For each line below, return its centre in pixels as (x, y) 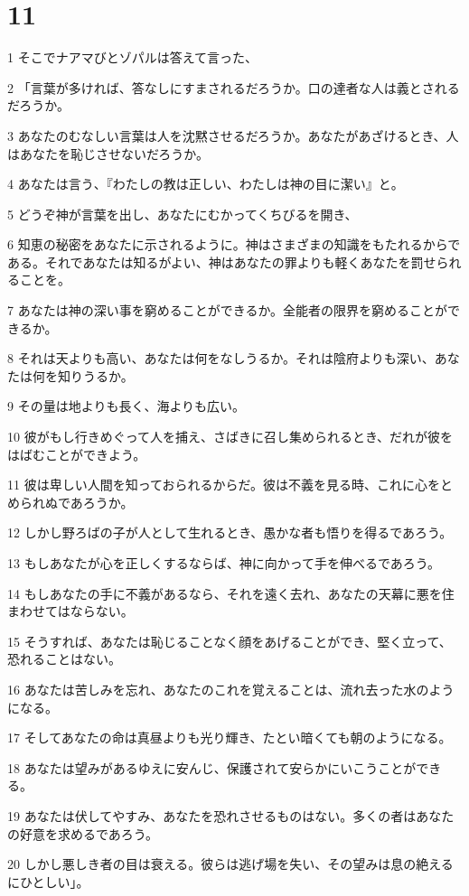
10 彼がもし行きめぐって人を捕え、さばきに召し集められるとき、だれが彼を (230, 437)
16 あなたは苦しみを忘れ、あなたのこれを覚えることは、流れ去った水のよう (231, 689)
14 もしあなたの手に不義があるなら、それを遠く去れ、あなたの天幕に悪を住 (231, 593)
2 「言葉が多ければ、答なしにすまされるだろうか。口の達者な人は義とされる (234, 87)
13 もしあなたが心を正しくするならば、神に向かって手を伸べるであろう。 (224, 563)
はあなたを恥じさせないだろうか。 (108, 153)
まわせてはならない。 (70, 611)
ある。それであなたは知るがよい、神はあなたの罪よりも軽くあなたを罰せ (222, 261)
